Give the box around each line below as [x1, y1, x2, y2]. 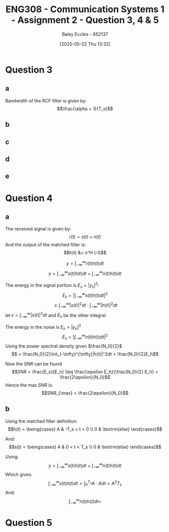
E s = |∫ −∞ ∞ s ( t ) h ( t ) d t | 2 [62, 291, 108, 300]
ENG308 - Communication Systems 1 [6, 4, 164, 15]
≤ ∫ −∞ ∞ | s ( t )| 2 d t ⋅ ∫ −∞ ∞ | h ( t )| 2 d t [54, 301, 118, 309]
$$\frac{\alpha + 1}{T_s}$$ [57, 105, 113, 112]
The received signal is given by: [5, 226, 72, 232]
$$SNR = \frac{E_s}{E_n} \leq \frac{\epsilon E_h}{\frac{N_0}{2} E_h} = [12, 369, 158, 375]
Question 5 [5, 517, 53, 528]
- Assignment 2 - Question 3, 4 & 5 [11, 14, 159, 26]
